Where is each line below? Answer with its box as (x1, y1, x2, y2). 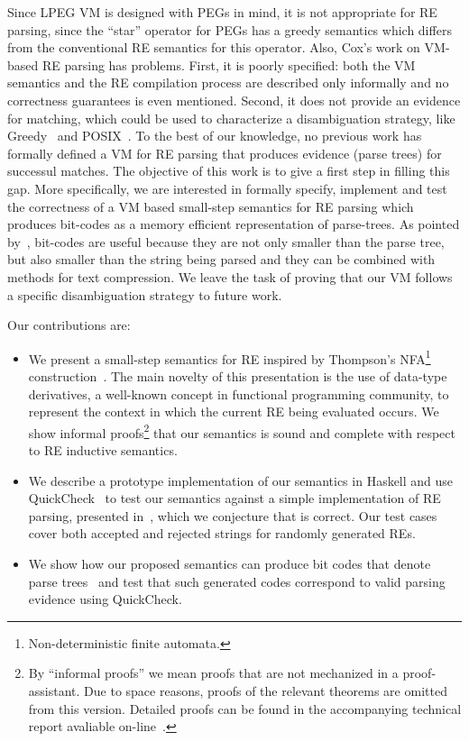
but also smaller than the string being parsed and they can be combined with (7, 250, 436, 269)
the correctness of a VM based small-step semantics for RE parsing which (7, 197, 414, 215)
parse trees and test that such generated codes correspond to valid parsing (28, 572, 446, 590)
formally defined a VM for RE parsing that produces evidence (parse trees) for (7, 143, 442, 162)
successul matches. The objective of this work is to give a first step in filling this (7, 161, 450, 180)
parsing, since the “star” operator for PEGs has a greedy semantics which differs (7, 20, 452, 39)
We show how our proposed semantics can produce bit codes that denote (28, 553, 431, 572)
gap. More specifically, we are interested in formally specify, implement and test (7, 178, 447, 197)
